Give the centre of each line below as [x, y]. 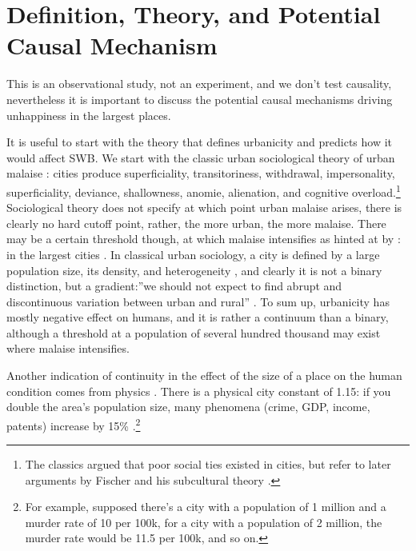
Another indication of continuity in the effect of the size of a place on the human [204, 375]
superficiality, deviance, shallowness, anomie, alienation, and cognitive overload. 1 [204, 190]
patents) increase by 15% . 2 [74, 424]
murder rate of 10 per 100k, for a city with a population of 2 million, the [204, 522]
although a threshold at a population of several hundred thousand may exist [194, 332]
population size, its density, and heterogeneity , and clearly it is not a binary [194, 270]
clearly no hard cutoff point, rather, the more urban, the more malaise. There [196, 223]
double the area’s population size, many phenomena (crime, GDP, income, [188, 407]
